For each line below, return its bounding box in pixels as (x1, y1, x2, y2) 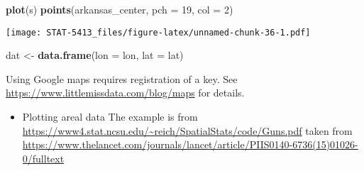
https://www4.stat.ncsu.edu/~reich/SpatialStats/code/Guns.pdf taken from (22, 123, 353, 138)
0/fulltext (22, 150, 65, 165)
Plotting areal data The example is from (22, 109, 198, 124)
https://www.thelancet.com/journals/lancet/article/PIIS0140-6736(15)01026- (22, 137, 358, 152)
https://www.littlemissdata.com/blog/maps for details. (6, 85, 245, 100)
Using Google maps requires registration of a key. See (6, 71, 238, 86)
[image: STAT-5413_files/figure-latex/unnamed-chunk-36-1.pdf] (6, 27, 311, 38)
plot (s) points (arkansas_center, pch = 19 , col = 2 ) (6, 2, 233, 16)
